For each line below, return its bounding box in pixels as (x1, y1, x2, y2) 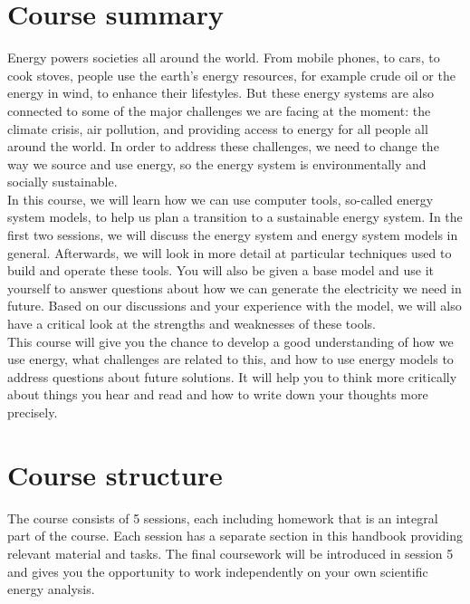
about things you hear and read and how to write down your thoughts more (7, 385, 428, 404)
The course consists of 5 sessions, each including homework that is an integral (7, 508, 438, 527)
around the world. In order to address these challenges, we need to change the (7, 137, 439, 156)
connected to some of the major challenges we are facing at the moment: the (7, 101, 431, 120)
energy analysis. (7, 580, 95, 599)
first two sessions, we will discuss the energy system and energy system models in (7, 225, 458, 244)
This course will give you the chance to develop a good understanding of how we (7, 331, 454, 350)
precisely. (7, 403, 58, 421)
